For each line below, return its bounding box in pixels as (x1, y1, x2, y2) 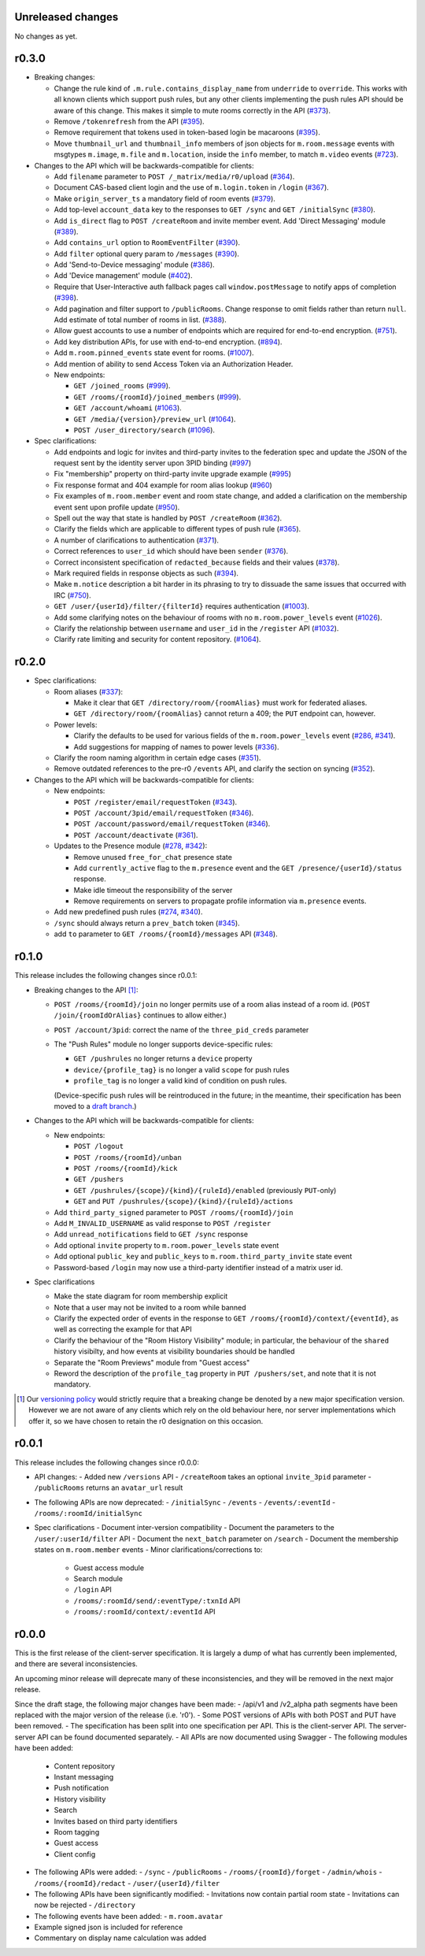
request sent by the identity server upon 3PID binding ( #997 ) (54, 458, 252, 468)
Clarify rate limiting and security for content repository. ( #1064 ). (54, 635, 261, 644)
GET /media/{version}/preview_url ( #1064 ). (73, 414, 236, 424)
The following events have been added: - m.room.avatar (34, 1911, 224, 1921)
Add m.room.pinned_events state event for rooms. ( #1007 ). (54, 348, 255, 357)
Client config (54, 1849, 96, 1858)
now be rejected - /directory (34, 1900, 136, 1910)
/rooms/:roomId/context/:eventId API (73, 1607, 216, 1617)
